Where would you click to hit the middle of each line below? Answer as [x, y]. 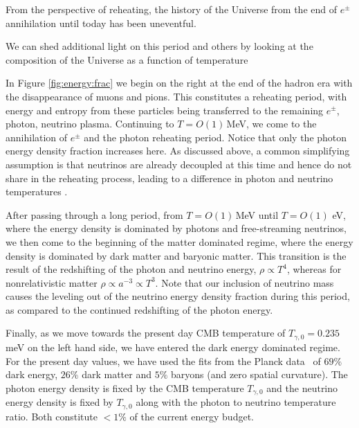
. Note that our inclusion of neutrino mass [245, 282]
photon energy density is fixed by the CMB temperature [125, 387]
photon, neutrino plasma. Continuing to [90, 124]
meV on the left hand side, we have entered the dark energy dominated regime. [173, 347]
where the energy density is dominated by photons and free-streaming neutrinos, [176, 228]
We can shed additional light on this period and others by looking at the [159, 46]
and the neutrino [302, 387]
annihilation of [37, 137]
